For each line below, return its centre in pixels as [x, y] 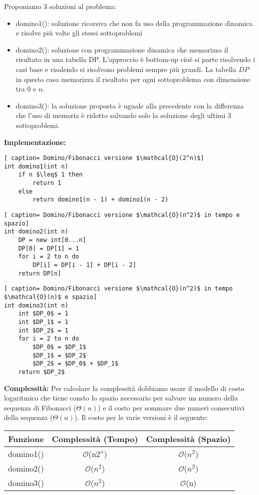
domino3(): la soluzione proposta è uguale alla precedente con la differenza [130, 105]
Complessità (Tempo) [95, 438]
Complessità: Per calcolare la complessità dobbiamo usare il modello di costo [124, 388]
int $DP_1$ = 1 [43, 322]
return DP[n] [40, 273]
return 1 [47, 183]
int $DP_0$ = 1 [43, 314]
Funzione [26, 438]
